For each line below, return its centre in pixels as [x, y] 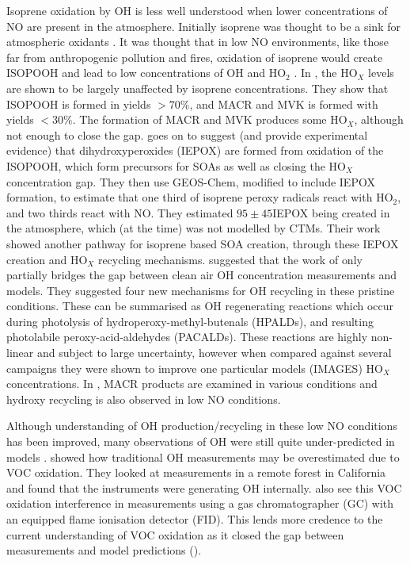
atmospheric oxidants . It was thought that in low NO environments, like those [198, 42]
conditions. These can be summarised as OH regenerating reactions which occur [200, 306]
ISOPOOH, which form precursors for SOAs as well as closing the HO [177, 165]
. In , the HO [326, 73]
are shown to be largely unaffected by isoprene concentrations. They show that [197, 88]
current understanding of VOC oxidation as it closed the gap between [175, 534]
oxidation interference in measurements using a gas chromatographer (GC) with [200, 503]
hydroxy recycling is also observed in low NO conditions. [144, 399]
